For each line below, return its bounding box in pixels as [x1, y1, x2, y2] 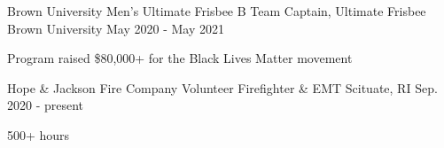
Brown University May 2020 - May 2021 [7, 19, 224, 37]
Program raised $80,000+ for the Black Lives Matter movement [7, 49, 353, 67]
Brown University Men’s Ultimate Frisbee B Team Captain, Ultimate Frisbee [7, 2, 426, 19]
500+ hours [7, 125, 70, 144]
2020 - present [7, 96, 84, 114]
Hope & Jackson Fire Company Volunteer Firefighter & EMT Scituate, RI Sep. [7, 78, 438, 97]
